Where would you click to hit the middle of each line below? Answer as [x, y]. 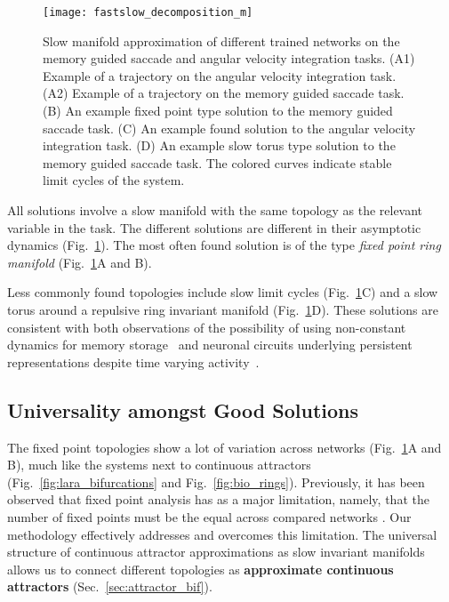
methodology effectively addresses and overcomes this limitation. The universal [222, 534]
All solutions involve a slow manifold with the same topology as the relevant [215, 210]
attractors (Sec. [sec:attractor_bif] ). [110, 586]
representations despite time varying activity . [133, 361]
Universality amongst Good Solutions [183, 409]
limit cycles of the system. [114, 180]
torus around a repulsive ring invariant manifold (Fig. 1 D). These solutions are [223, 309]
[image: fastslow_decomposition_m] [148, 12]
